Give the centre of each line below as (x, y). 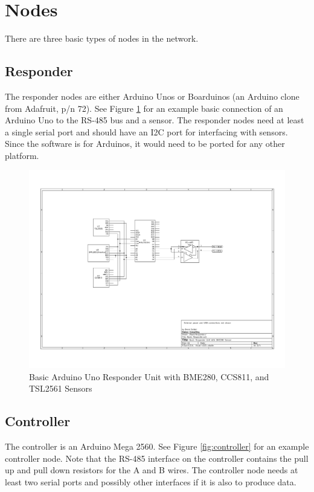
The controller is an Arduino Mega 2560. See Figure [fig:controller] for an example (157, 446)
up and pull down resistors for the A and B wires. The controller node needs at (152, 470)
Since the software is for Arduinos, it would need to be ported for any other (145, 144)
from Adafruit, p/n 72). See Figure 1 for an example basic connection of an (144, 108)
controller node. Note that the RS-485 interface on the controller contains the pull (157, 458)
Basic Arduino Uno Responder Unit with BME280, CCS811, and (149, 376)
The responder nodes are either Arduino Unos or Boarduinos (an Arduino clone (152, 96)
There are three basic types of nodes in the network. (102, 38)
